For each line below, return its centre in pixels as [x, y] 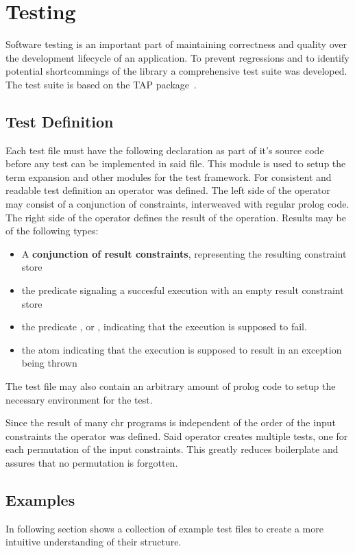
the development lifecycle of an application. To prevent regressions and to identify [177, 57]
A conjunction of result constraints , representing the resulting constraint [184, 253]
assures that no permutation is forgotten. [92, 462]
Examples [40, 499]
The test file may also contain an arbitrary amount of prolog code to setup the [171, 386]
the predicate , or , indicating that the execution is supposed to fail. [164, 327]
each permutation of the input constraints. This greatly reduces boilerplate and [172, 449]
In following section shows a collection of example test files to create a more [164, 528]
